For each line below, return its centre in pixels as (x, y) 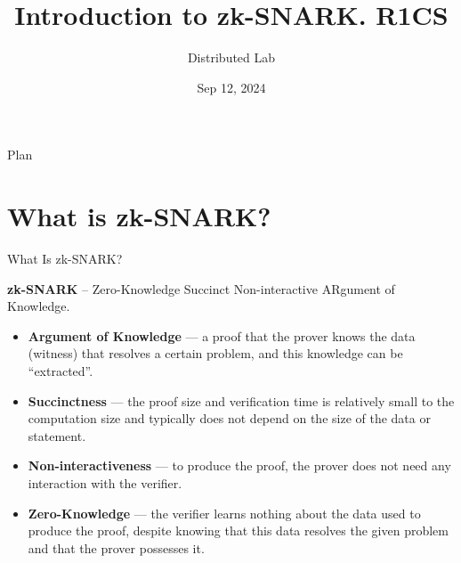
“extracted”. (61, 371)
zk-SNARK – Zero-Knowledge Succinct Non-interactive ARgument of (201, 288)
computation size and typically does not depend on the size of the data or (229, 418)
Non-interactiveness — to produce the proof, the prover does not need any (239, 465)
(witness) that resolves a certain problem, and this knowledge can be (215, 353)
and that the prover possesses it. (116, 547)
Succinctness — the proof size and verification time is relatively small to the (241, 400)
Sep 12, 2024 (231, 87)
